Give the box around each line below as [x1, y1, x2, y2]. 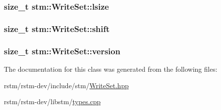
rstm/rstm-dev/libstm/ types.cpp [4, 96, 101, 107]
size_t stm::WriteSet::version [4, 45, 121, 57]
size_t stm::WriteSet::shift [4, 22, 110, 34]
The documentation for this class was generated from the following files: [4, 63, 218, 74]
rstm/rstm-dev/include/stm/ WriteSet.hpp [4, 80, 129, 90]
